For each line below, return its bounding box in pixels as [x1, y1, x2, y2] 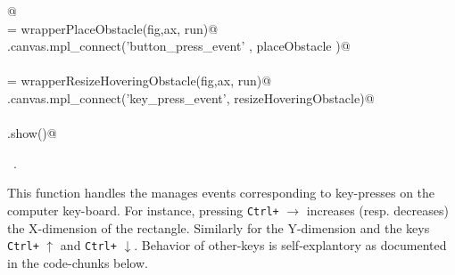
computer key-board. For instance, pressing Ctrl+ [7, 200, 279, 219]
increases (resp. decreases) [306, 200, 449, 219]
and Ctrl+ [60, 236, 117, 255]
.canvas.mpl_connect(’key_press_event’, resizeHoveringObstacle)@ [7, 88, 375, 107]
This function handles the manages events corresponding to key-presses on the [7, 183, 435, 202]
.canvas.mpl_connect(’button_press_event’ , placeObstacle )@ [7, 36, 351, 55]
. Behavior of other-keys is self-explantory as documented [134, 236, 447, 255]
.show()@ [7, 124, 57, 142]
